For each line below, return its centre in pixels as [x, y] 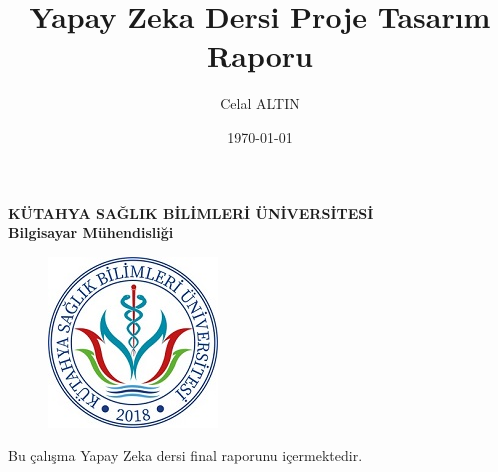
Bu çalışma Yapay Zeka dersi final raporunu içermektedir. [185, 455]
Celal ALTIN [260, 103]
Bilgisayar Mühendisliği [91, 232]
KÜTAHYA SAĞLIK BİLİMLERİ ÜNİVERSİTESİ [191, 212]
